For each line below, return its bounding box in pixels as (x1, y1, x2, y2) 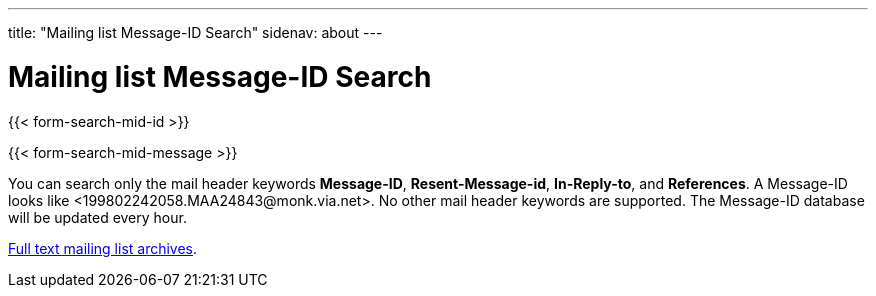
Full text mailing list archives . (8, 239, 198, 257)
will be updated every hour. (8, 208, 187, 226)
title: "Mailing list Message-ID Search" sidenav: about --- (8, 24, 383, 41)
